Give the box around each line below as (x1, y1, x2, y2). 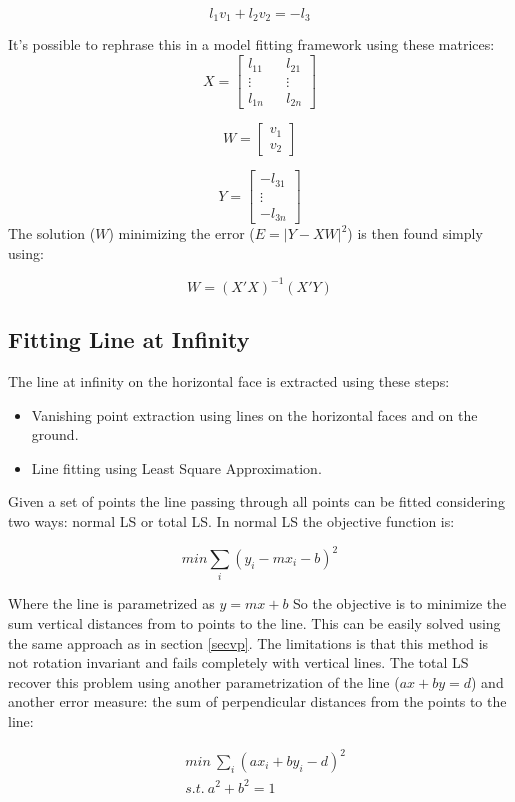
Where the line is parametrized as (8, 593, 215, 614)
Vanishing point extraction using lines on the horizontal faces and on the (31, 404, 478, 425)
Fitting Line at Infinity (8, 324, 250, 355)
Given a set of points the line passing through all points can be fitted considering (8, 491, 505, 512)
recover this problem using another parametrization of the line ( (8, 671, 400, 692)
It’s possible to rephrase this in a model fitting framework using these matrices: (8, 34, 495, 55)
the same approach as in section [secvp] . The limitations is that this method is (8, 632, 489, 653)
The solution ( (8, 223, 96, 244)
